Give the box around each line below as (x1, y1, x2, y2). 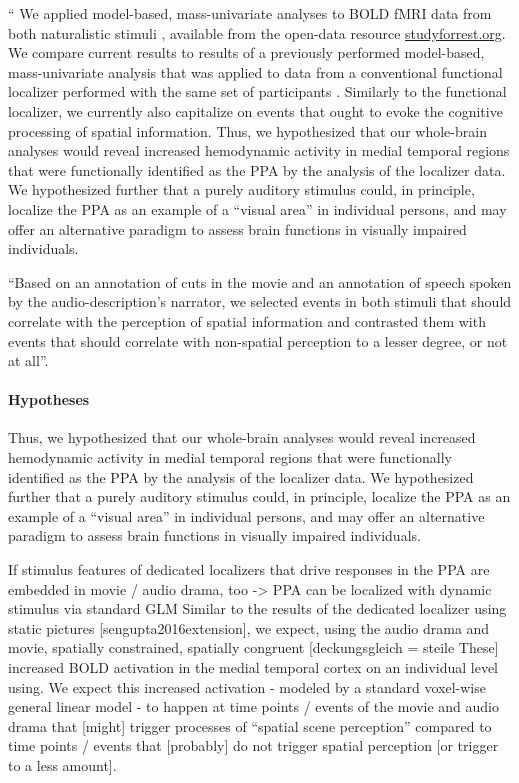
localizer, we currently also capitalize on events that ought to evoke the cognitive (8, 100, 503, 121)
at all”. (8, 350, 49, 371)
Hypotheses (8, 389, 90, 410)
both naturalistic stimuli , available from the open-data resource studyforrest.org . (8, 22, 506, 43)
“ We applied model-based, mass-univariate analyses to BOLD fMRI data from (8, 3, 492, 23)
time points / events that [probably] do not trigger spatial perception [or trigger (8, 735, 499, 756)
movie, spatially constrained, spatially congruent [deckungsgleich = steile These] (8, 637, 499, 658)
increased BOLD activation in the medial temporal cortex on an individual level (8, 657, 499, 678)
